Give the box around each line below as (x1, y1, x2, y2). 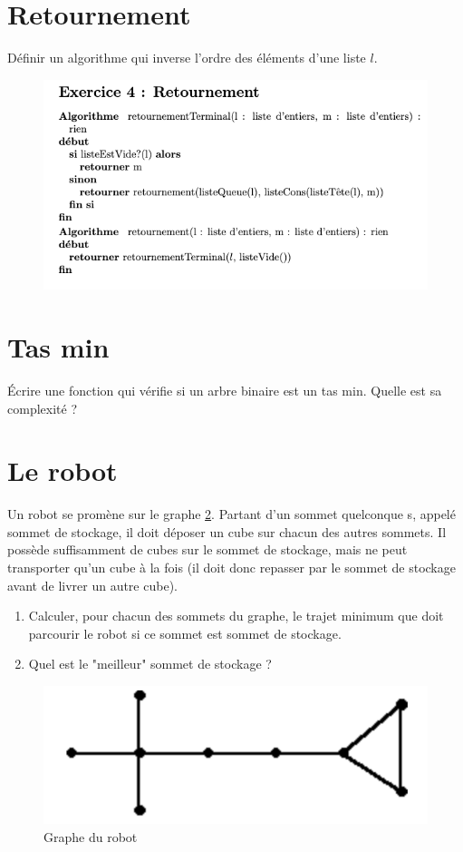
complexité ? (7, 398, 77, 417)
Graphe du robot (43, 828, 138, 847)
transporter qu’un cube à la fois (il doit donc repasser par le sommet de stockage (7, 558, 456, 577)
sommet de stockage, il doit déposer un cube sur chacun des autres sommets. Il (7, 522, 447, 541)
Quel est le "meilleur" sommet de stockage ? (28, 654, 272, 673)
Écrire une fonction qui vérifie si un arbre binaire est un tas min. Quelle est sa (7, 380, 442, 399)
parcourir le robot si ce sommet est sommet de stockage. (28, 623, 342, 642)
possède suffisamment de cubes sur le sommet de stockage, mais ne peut (7, 540, 408, 559)
